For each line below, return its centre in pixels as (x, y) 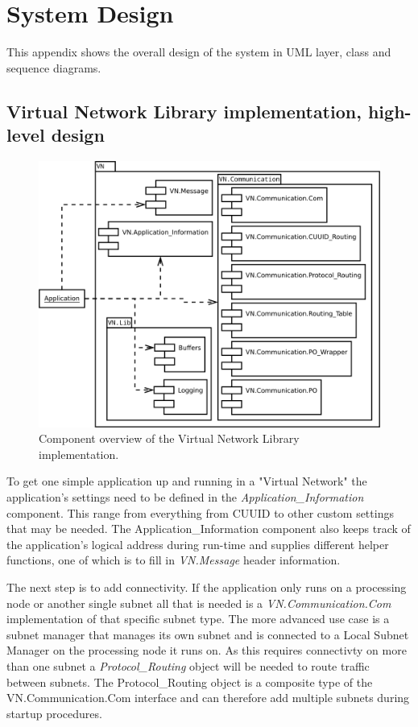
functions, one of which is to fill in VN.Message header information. (174, 560)
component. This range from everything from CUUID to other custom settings (200, 512)
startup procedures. (54, 713)
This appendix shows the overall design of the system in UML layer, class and (199, 52)
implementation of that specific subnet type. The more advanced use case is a (198, 619)
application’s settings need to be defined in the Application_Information (185, 497)
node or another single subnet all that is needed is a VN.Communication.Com (199, 603)
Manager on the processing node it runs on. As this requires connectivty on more (207, 650)
